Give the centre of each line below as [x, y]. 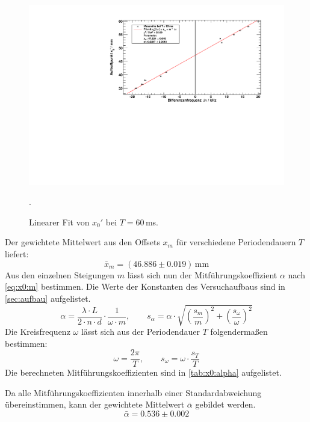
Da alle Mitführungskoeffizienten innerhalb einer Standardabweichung [133, 392]
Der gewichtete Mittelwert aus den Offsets [82, 242]
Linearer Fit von [59, 222]
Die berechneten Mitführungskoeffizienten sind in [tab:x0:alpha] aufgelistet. [143, 372]
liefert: [17, 254]
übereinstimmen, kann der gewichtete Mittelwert [95, 404]
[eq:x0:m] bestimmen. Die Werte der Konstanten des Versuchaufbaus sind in [145, 286]
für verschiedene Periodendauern [236, 242]
